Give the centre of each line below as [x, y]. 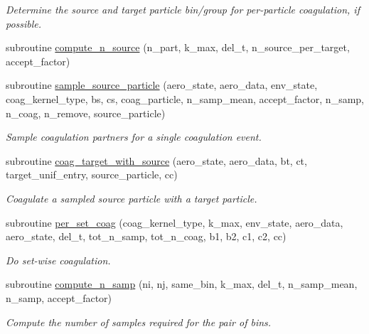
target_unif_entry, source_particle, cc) [92, 174]
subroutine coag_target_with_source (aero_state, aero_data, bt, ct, [156, 160]
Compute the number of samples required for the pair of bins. [139, 322]
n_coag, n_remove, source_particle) [86, 113]
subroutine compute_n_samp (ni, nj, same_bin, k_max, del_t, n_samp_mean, [182, 284]
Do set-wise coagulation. [58, 260]
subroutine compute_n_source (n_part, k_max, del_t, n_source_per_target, [178, 47]
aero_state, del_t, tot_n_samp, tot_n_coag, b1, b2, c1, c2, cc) [146, 236]
